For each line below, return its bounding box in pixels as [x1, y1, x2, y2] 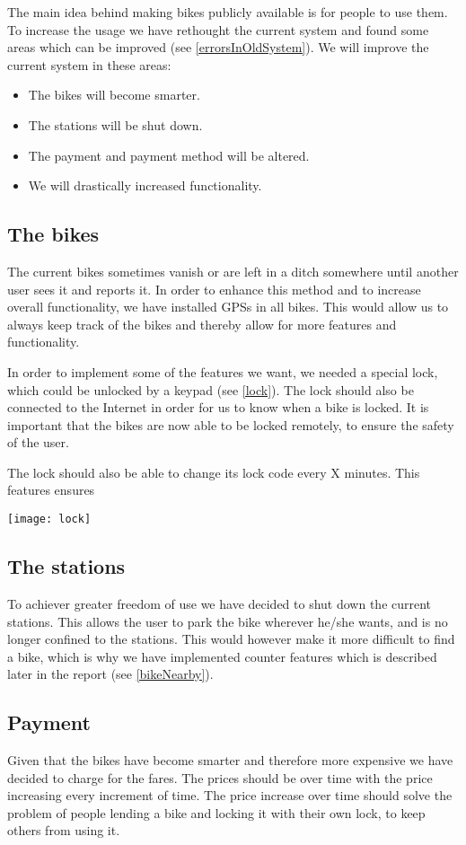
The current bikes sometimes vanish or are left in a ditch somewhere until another [7, 261, 459, 280]
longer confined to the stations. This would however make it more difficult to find [7, 629, 455, 648]
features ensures [7, 480, 95, 499]
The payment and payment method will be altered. [28, 145, 310, 164]
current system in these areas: [7, 55, 171, 74]
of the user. [7, 433, 69, 452]
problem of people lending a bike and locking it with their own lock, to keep [7, 803, 426, 822]
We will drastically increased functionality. [28, 176, 262, 195]
